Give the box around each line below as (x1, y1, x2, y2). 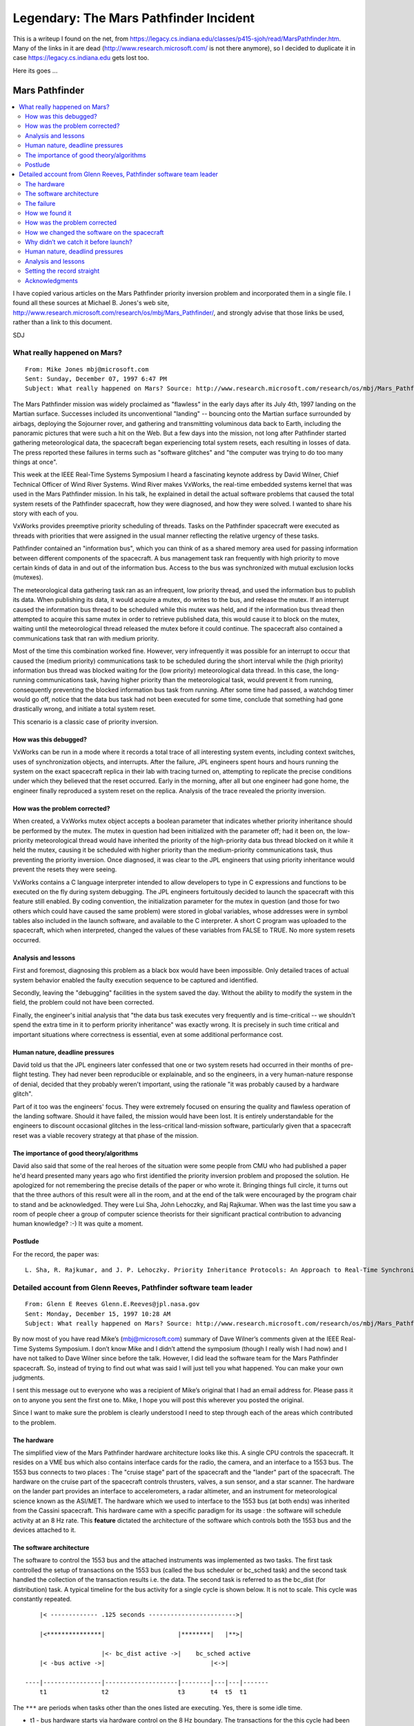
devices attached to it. (12, 1526, 76, 1534)
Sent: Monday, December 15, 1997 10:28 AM (25, 1310, 171, 1318)
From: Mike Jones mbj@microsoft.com (25, 365, 149, 373)
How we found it (25, 209, 72, 217)
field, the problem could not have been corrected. (12, 998, 155, 1007)
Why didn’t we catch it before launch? (25, 238, 132, 246)
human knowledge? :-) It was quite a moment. (12, 1219, 144, 1228)
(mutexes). (12, 573, 43, 581)
